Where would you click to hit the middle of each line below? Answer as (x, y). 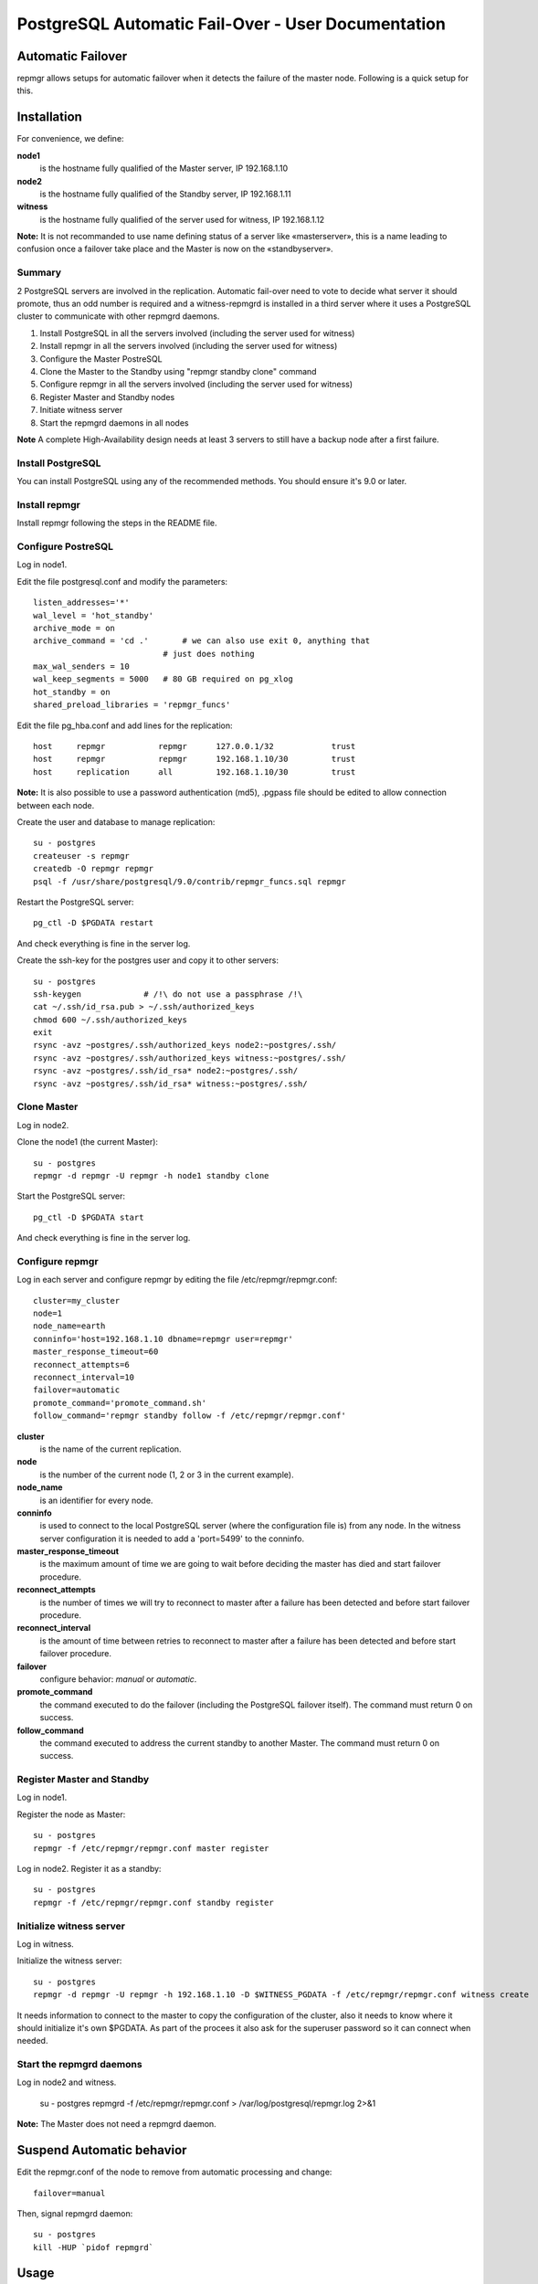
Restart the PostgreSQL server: (75, 902)
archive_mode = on (74, 628)
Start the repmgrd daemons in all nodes (114, 423)
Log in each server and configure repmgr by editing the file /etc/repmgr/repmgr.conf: (177, 1280)
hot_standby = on (72, 692)
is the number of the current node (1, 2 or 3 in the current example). (167, 1475)
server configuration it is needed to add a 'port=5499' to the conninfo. (172, 1539)
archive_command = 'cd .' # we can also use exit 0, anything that (202, 641)
